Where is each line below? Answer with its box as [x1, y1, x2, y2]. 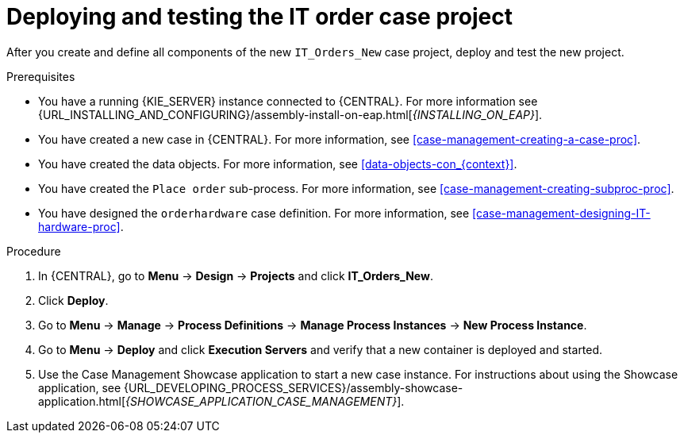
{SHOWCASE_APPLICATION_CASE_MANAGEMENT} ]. [125, 394, 405, 408]
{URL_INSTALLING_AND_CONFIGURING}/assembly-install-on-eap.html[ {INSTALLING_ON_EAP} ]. [38, 107, 543, 121]
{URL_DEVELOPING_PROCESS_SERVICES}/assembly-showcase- [124, 380, 463, 395]
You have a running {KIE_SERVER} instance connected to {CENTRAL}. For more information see [38, 94, 538, 108]
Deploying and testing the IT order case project [6, 3, 513, 30]
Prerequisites [6, 69, 75, 83]
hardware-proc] [38, 219, 121, 233]
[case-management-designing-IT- [472, 206, 651, 220]
